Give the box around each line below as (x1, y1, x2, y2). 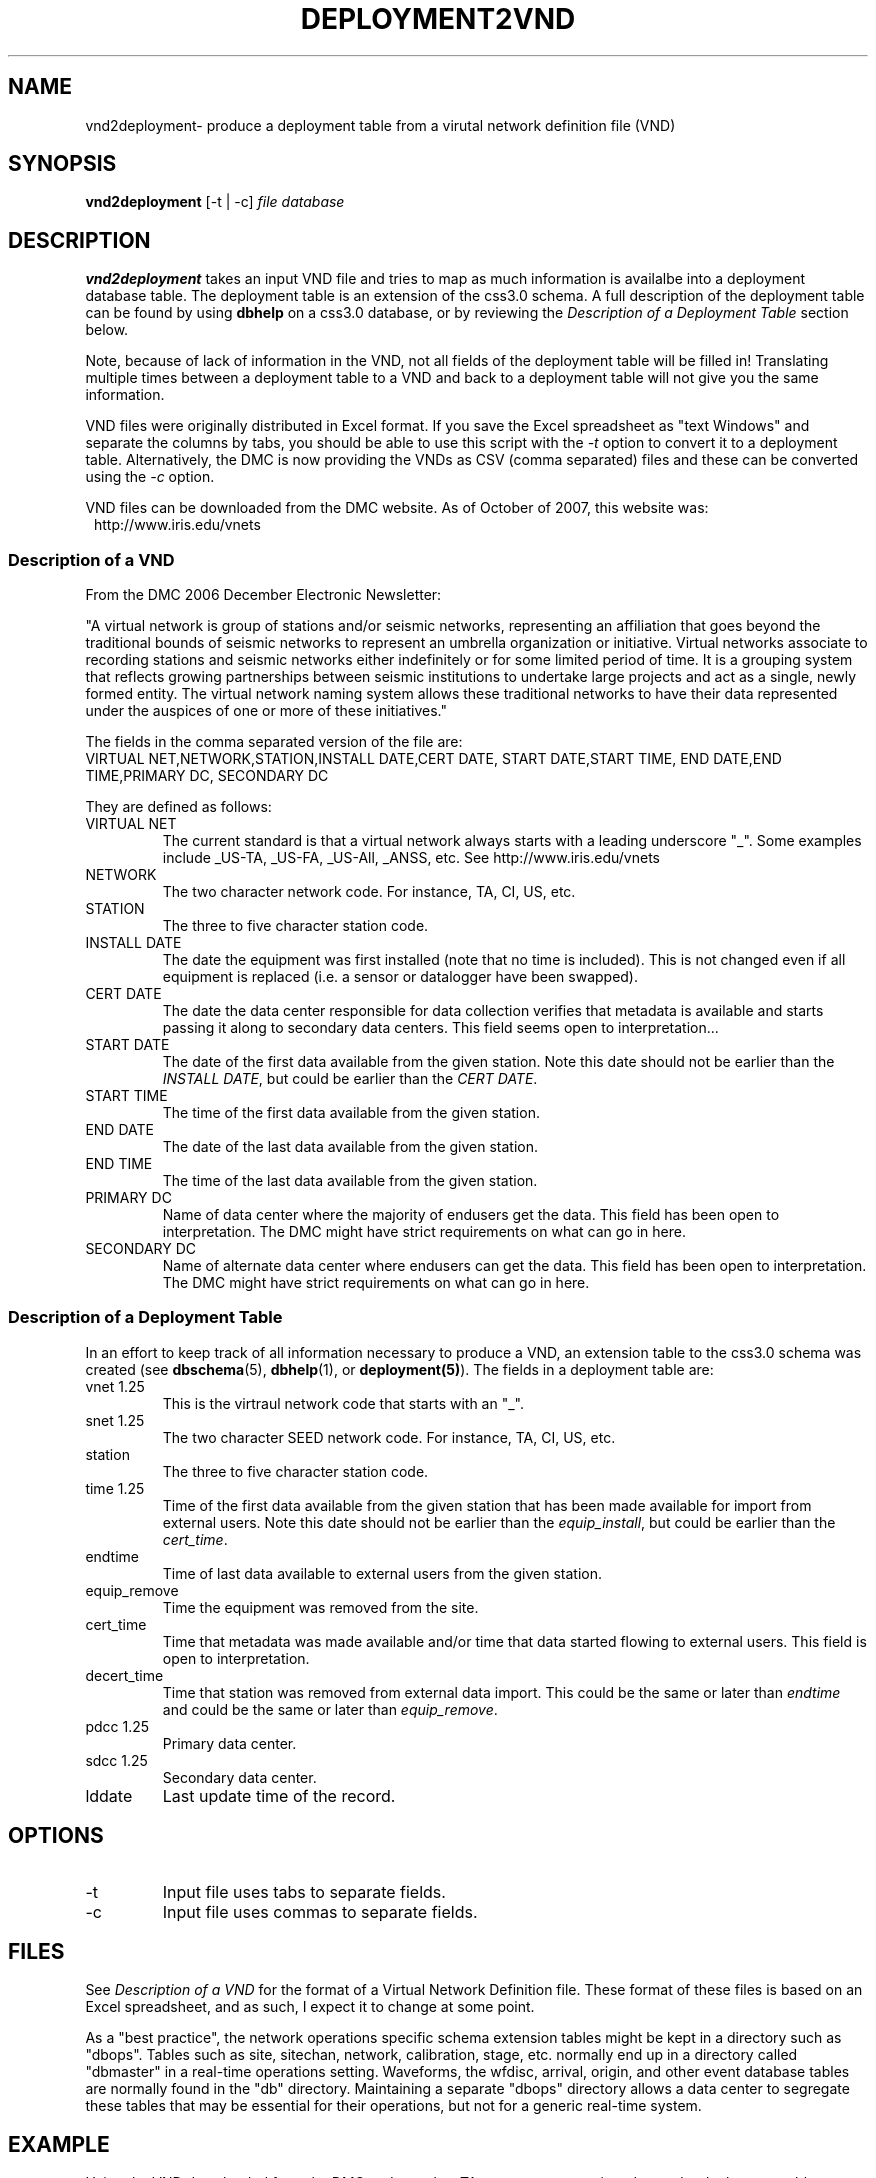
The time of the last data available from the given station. (162, 1172, 538, 1190)
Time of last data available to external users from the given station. (162, 1564, 602, 1582)
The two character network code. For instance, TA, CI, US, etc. (162, 883, 576, 901)
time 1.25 (85, 1479, 145, 1497)
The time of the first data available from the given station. (162, 1104, 540, 1122)
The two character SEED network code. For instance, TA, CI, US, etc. (162, 1428, 616, 1446)
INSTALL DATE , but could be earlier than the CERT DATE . (162, 1070, 538, 1088)
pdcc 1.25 (85, 1717, 150, 1735)
